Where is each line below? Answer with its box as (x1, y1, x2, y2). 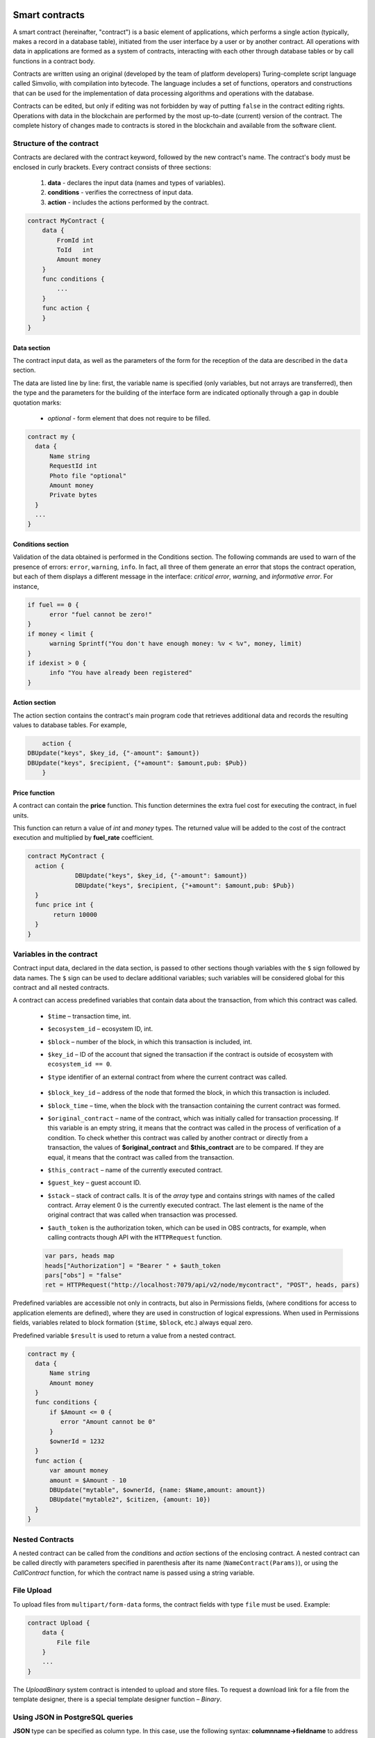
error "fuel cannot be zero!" (49, 610, 153, 618)
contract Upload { (27, 1618, 90, 1627)
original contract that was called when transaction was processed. (47, 1210, 238, 1219)
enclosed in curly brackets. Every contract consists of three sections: (12, 163, 212, 171)
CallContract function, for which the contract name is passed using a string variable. (12, 1568, 255, 1577)
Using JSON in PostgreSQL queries (12, 1712, 133, 1722)
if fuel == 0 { (27, 601, 79, 608)
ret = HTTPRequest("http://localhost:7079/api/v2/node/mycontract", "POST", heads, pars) (44, 1281, 360, 1289)
